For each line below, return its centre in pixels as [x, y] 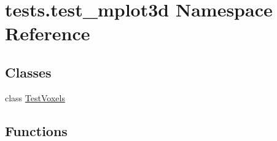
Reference [48, 33]
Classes [28, 72]
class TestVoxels [35, 97]
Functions [36, 130]
